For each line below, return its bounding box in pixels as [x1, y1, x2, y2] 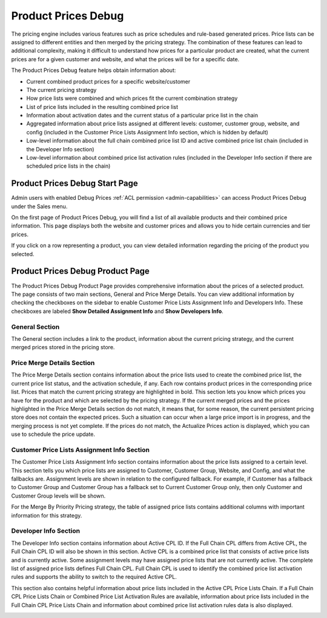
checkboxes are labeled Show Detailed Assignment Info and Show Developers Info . [11, 307, 223, 315]
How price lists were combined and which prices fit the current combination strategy [26, 94, 238, 102]
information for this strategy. [11, 511, 82, 519]
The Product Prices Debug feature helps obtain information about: [11, 67, 176, 74]
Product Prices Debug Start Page [11, 179, 139, 189]
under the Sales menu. [11, 203, 68, 210]
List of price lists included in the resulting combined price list [26, 103, 179, 110]
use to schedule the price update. [11, 430, 96, 438]
